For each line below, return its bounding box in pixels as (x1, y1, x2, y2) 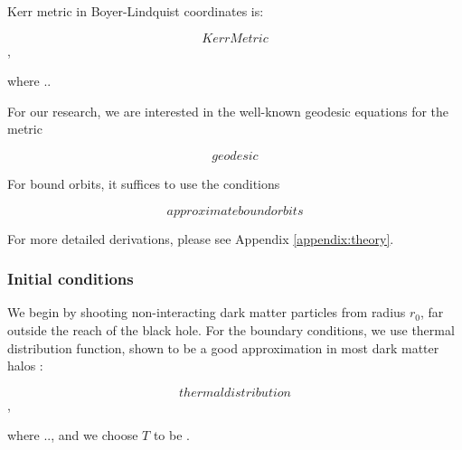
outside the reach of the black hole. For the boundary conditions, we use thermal (7, 320, 455, 339)
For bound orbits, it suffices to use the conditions (7, 173, 280, 192)
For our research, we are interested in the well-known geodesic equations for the (7, 101, 449, 120)
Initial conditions (7, 267, 134, 290)
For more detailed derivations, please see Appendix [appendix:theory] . (7, 229, 394, 248)
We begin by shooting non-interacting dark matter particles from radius (7, 303, 406, 322)
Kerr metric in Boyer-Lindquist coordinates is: (7, 2, 264, 20)
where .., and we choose (7, 426, 138, 445)
